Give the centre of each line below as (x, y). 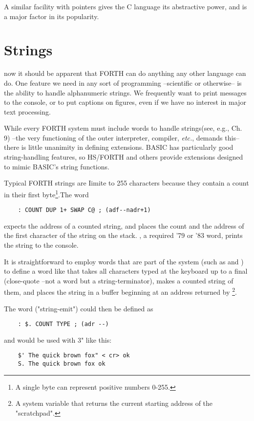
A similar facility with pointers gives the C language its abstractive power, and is (126, 6)
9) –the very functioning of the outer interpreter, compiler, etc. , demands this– (122, 137)
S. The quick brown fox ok (62, 364)
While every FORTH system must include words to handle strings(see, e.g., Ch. (123, 128)
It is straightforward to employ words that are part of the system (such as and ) (124, 261)
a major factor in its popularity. (52, 16)
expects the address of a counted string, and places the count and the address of (124, 225)
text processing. (27, 111)
